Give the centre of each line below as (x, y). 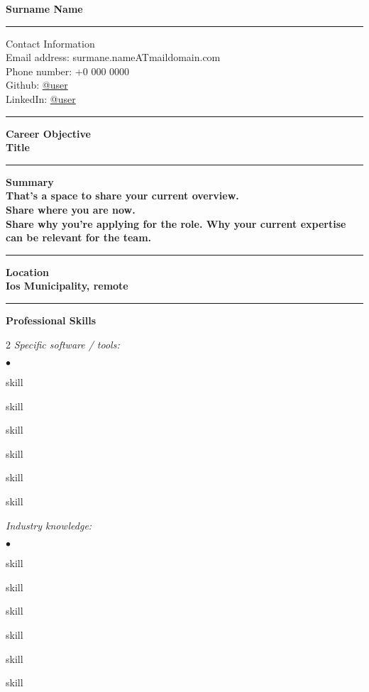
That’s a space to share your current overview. (122, 196)
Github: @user (37, 85)
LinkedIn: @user (41, 98)
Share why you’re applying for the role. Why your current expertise (176, 223)
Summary (30, 181)
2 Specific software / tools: (63, 344)
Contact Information (50, 43)
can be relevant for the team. (79, 237)
